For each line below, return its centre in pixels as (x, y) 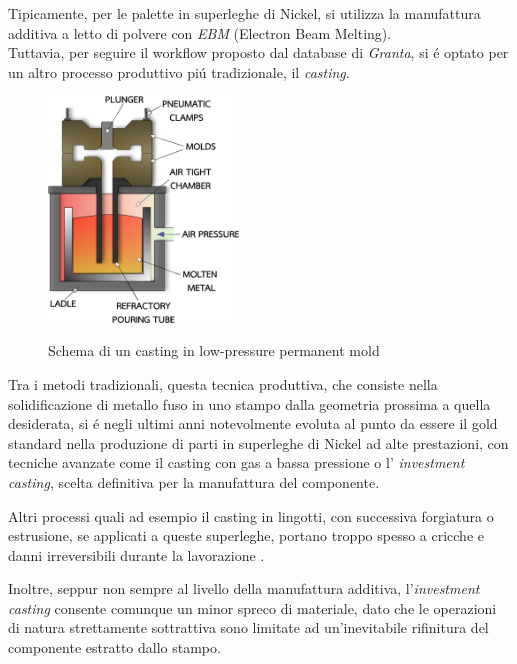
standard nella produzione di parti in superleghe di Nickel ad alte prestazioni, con (258, 442)
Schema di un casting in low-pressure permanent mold (214, 350)
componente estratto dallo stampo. (114, 647)
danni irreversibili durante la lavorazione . (136, 554)
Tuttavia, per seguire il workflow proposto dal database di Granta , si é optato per (258, 52)
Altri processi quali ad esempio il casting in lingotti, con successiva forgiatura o (251, 515)
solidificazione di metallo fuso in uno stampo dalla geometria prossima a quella (249, 403)
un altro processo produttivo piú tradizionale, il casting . (179, 71)
